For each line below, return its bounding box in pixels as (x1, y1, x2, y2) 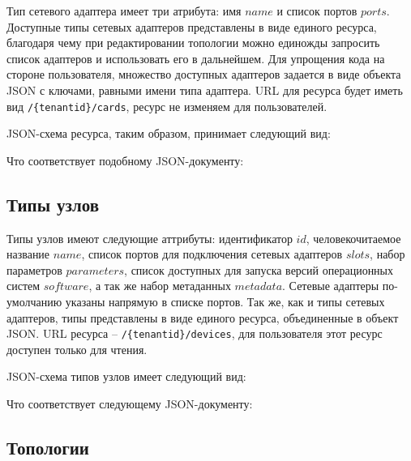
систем (6, 277, 41, 294)
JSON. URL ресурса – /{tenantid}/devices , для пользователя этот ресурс (6, 325, 383, 342)
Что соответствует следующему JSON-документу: (6, 395, 253, 412)
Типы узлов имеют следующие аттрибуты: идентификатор (6, 229, 293, 246)
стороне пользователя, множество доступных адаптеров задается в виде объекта (6, 66, 401, 83)
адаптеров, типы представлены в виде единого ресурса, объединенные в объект (6, 309, 399, 326)
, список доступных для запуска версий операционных (124, 261, 394, 278)
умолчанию (6, 292, 62, 309)
